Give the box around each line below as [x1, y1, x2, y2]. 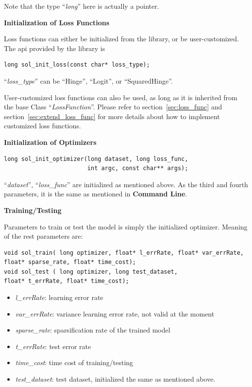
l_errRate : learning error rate [15, 292, 103, 302]
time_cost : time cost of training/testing [15, 357, 134, 368]
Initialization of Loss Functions [4, 17, 110, 27]
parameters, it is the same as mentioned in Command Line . [4, 189, 187, 199]
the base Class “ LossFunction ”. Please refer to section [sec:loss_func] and [4, 102, 222, 112]
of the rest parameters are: [4, 231, 83, 241]
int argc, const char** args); [87, 165, 188, 172]
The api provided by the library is [4, 43, 105, 53]
